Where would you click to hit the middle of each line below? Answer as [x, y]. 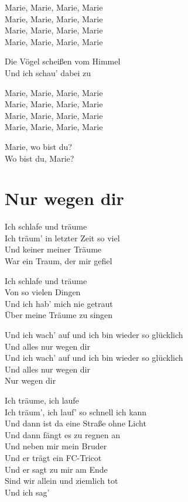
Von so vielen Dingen [43, 292]
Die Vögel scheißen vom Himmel [63, 61]
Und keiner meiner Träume [53, 249]
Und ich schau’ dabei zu [48, 72]
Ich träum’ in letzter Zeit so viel [62, 238]
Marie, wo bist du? [38, 146]
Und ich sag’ [27, 492]
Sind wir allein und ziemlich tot [61, 481]
